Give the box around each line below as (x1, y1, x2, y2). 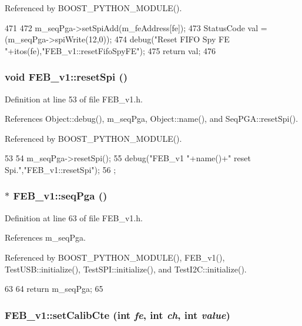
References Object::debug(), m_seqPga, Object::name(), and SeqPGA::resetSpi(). (5, 112, 298, 125)
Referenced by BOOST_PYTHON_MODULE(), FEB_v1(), (5, 251, 225, 263)
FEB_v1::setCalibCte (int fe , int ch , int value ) (5, 307, 230, 322)
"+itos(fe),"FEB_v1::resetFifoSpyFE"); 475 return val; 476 (5, 44, 216, 56)
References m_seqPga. (5, 231, 86, 244)
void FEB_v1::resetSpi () (5, 69, 128, 84)
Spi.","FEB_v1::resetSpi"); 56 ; (5, 163, 116, 175)
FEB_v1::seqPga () (13, 188, 108, 203)
